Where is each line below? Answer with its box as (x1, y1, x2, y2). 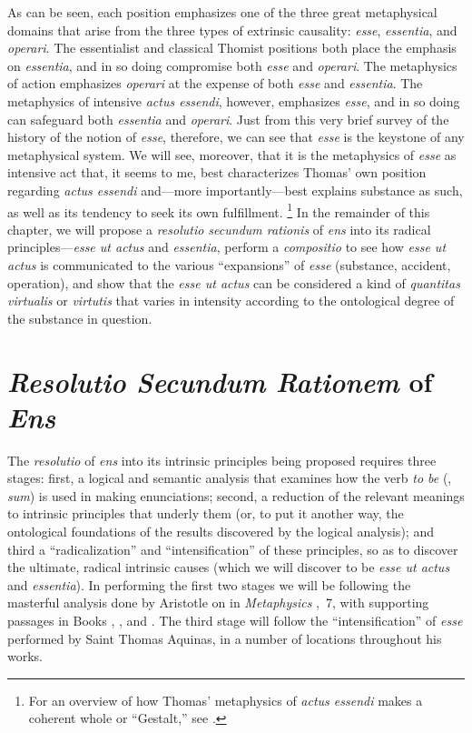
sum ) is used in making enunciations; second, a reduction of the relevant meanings (7, 486, 465, 505)
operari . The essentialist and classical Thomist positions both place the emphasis (7, 38, 457, 57)
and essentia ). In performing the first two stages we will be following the (7, 575, 411, 594)
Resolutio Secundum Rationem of (7, 362, 433, 400)
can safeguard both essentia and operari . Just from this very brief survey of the (7, 109, 449, 128)
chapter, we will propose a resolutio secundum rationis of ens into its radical (7, 219, 431, 238)
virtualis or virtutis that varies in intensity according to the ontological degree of (7, 291, 455, 310)
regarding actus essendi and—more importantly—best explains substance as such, (7, 180, 463, 199)
